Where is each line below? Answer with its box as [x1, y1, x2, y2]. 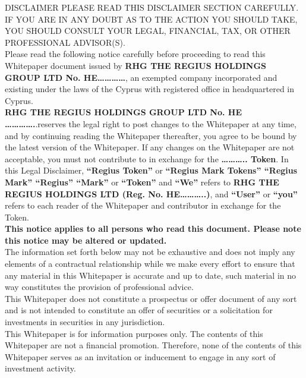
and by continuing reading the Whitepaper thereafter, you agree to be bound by [5, 129, 297, 141]
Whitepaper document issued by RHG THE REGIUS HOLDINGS [5, 59, 267, 71]
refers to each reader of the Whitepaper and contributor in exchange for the [5, 199, 281, 212]
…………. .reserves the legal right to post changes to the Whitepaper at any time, [5, 117, 296, 130]
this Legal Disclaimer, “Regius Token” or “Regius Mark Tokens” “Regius [5, 164, 298, 177]
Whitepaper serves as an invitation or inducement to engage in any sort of [5, 350, 276, 363]
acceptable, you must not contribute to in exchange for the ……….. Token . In [5, 152, 289, 165]
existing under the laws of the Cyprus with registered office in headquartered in [5, 83, 295, 95]
